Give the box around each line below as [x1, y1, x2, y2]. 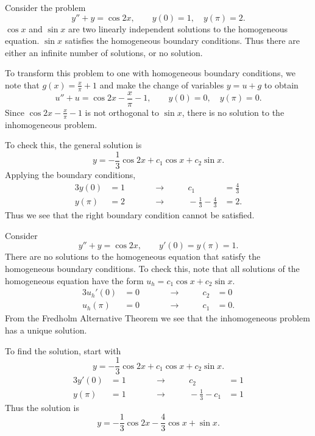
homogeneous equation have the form [5, 274, 144, 287]
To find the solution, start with [5, 344, 121, 357]
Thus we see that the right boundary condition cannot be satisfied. [5, 209, 255, 221]
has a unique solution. [5, 323, 87, 336]
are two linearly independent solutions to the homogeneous [68, 22, 288, 35]
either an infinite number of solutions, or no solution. [5, 46, 203, 59]
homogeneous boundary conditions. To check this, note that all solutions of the [5, 262, 300, 275]
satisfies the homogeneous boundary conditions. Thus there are [65, 34, 300, 47]
